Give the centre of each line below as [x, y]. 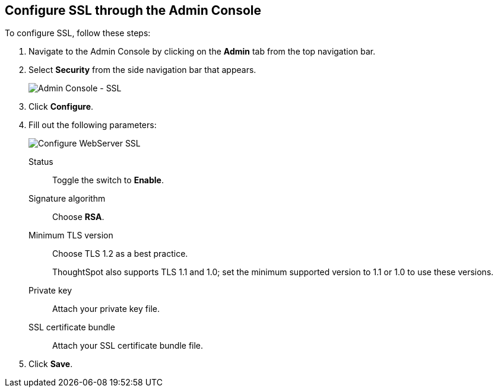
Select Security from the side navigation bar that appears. [142, 70]
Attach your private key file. [106, 309]
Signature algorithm [67, 199]
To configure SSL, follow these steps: [78, 33]
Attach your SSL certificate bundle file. [128, 346]
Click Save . [51, 364]
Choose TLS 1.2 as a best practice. [120, 254]
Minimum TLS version [71, 235]
